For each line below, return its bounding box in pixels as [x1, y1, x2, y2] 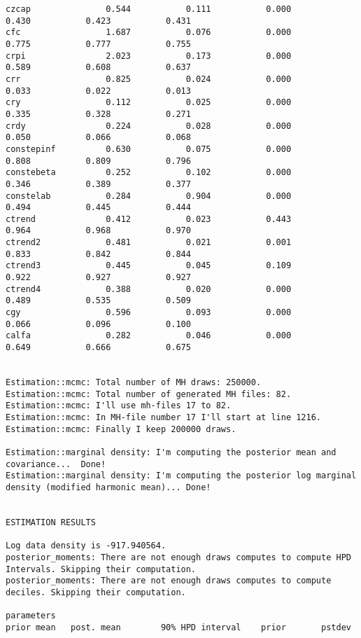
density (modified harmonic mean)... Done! [6, 482, 211, 492]
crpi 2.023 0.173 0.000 [6, 50, 292, 61]
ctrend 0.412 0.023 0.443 [6, 214, 292, 224]
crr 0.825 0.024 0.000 [6, 74, 292, 84]
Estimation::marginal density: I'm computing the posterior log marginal [6, 471, 357, 481]
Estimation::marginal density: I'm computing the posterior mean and [6, 447, 337, 457]
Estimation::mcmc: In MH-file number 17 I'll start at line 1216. [6, 412, 322, 422]
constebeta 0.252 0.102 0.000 [6, 167, 292, 178]
